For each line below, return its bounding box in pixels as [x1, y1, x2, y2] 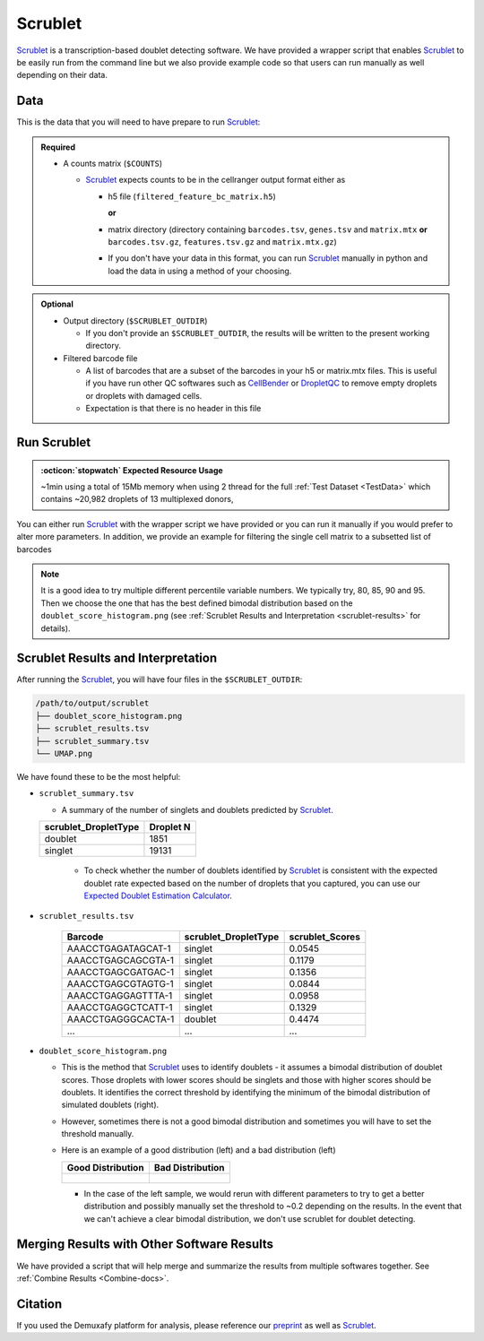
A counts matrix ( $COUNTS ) [63, 158, 163, 169]
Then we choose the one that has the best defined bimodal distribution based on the [40, 597, 353, 609]
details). [40, 623, 71, 634]
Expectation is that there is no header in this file [85, 403, 262, 414]
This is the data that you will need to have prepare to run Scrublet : [16, 117, 261, 127]
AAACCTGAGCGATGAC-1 [66, 965, 175, 978]
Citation [16, 1296, 63, 1311]
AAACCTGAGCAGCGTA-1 [66, 954, 175, 966]
